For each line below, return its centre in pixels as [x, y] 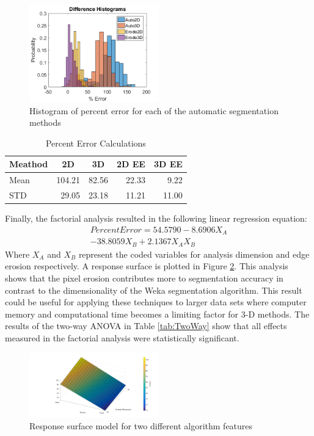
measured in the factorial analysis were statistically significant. [122, 337]
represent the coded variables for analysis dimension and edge [194, 254]
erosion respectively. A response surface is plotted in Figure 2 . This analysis [147, 266]
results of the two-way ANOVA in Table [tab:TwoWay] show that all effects [146, 326]
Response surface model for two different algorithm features [141, 426]
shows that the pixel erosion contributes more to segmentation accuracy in [144, 278]
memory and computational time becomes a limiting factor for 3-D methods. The [157, 314]
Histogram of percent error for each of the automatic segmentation [154, 110]
